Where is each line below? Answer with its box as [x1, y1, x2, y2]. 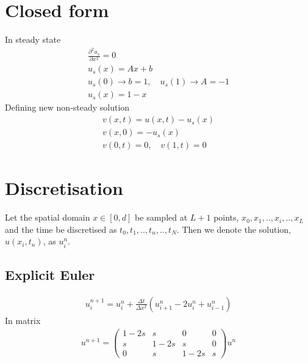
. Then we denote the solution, [176, 222, 291, 235]
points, [213, 211, 239, 224]
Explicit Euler [5, 265, 95, 284]
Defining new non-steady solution [5, 101, 130, 114]
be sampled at [135, 211, 188, 224]
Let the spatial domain [5, 211, 90, 224]
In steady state [5, 33, 61, 46]
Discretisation [5, 175, 123, 200]
